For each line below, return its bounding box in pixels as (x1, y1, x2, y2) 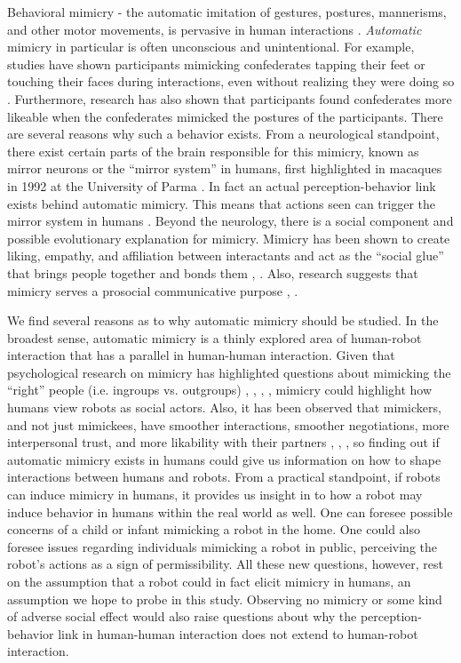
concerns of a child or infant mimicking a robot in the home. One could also (7, 520, 420, 539)
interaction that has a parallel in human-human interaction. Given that (7, 346, 395, 364)
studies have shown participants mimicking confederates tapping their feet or (7, 54, 425, 73)
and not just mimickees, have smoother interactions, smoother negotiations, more (7, 415, 449, 434)
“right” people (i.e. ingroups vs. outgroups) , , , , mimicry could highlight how (7, 380, 433, 399)
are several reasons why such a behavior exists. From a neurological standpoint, (7, 124, 440, 143)
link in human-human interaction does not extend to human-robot (58, 624, 418, 643)
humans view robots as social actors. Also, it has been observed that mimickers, (7, 398, 441, 417)
